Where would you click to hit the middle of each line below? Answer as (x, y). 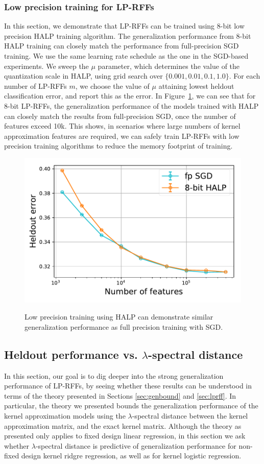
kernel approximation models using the (65, 415)
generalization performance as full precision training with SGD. (124, 326)
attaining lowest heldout (196, 86)
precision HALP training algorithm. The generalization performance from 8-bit (128, 35)
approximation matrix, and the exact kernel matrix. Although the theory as (123, 425)
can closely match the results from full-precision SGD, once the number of (120, 116)
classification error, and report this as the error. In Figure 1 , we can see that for (130, 96)
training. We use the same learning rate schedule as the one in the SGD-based (126, 56)
